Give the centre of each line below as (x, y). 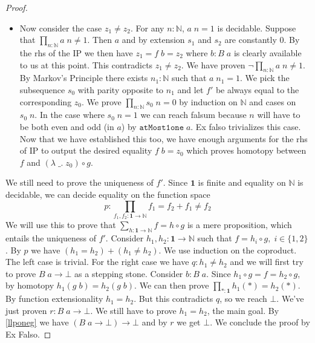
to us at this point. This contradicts (86, 64)
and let (190, 89)
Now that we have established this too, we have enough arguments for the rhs (164, 138)
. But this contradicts (174, 299)
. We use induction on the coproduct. (228, 250)
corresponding (46, 101)
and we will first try (267, 262)
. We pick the (265, 78)
